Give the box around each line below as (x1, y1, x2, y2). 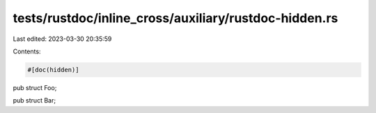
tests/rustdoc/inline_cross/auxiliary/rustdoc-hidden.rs (13, 10, 338, 26)
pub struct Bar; (13, 96, 56, 105)
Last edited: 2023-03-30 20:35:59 (13, 35, 112, 43)
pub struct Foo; (13, 83, 57, 92)
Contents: (13, 47, 41, 55)
